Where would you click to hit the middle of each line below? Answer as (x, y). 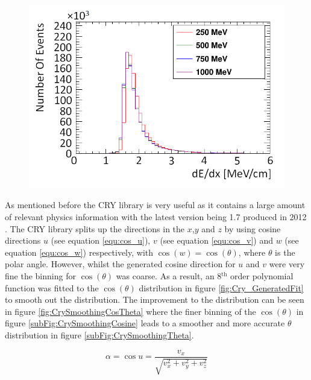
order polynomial (262, 275)
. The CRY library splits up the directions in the (95, 228)
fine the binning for (40, 275)
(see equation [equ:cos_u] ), (101, 240)
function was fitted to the (52, 287)
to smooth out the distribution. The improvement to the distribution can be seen (155, 299)
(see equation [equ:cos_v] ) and (217, 240)
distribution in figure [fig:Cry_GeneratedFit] (221, 287)
